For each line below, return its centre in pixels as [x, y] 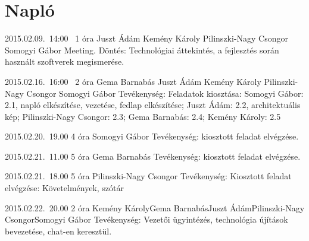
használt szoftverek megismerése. [65, 61]
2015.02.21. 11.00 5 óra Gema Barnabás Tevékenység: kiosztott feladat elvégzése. [153, 156]
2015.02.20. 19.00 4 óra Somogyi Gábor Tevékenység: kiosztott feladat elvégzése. [152, 136]
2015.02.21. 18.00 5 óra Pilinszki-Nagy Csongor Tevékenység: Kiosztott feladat [148, 176]
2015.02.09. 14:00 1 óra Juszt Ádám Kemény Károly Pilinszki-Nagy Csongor [146, 38]
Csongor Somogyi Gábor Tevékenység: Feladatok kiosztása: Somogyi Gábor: [165, 93]
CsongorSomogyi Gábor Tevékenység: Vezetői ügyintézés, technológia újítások [146, 219]
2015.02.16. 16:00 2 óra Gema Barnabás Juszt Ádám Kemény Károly [133, 81]
